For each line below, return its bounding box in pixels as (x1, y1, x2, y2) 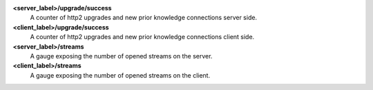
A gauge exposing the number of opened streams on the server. (30, 52, 213, 60)
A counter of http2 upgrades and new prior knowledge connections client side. (30, 33, 255, 41)
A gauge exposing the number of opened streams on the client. (30, 71, 211, 79)
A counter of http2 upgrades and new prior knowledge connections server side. (30, 14, 258, 22)
